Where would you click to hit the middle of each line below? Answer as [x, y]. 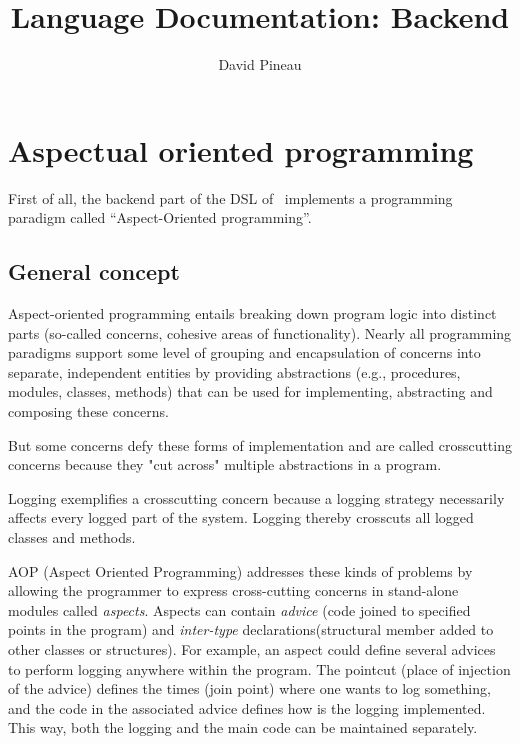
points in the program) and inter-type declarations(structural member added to [251, 629]
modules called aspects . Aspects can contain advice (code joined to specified [239, 609]
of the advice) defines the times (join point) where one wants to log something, [249, 688]
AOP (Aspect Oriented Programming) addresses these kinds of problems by [240, 570]
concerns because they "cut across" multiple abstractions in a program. [225, 464]
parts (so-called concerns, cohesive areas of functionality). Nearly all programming [260, 332]
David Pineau [260, 64]
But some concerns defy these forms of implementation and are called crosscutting [260, 444]
